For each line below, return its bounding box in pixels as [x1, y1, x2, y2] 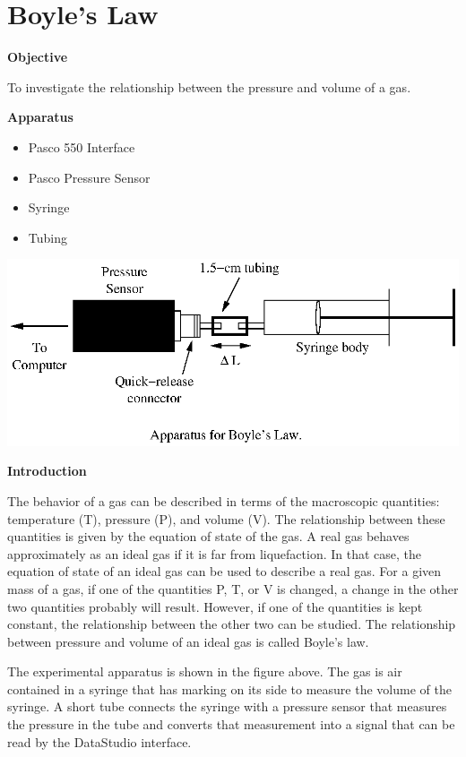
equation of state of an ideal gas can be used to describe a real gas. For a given [7, 562, 442, 581]
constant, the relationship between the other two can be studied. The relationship [7, 615, 456, 633]
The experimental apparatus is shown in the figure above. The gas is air [7, 662, 402, 681]
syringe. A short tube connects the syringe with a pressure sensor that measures [7, 697, 447, 716]
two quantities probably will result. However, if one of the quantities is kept [7, 597, 423, 615]
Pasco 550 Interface [28, 137, 135, 156]
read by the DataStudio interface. [7, 732, 192, 751]
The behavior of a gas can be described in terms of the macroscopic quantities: [7, 491, 440, 510]
